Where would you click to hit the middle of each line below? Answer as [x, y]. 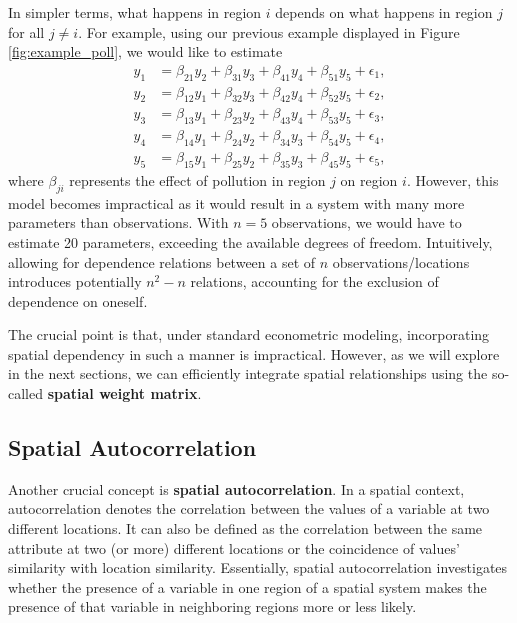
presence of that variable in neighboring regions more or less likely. [212, 606]
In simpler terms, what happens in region [135, 12]
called [25, 393]
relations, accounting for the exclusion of [314, 281]
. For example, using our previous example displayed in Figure [269, 31]
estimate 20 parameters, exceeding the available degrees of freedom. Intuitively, [250, 241]
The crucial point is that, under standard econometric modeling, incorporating [249, 334]
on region [369, 179]
